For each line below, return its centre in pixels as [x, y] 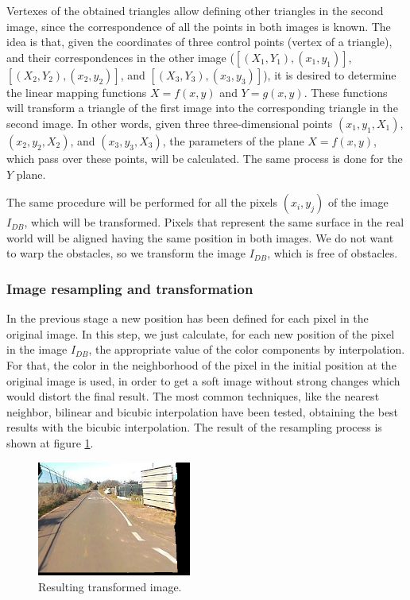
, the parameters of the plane [233, 140]
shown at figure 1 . [50, 442]
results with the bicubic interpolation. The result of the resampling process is [194, 427]
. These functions [346, 92]
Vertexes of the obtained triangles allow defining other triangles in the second [195, 10]
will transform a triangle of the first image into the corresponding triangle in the [202, 108]
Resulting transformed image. [110, 586]
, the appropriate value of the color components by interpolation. [247, 349]
